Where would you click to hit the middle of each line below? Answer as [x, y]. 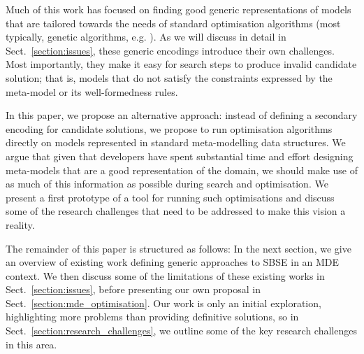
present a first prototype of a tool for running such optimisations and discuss [170, 197]
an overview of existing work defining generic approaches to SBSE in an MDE [173, 262]
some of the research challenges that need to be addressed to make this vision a [176, 211]
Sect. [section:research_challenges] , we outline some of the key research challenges [181, 331]
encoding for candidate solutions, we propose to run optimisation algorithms [169, 128]
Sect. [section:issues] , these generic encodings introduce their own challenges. [170, 50]
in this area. [31, 344]
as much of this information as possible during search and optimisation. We [167, 184]
